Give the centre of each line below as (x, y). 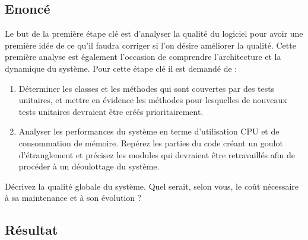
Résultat (31, 230)
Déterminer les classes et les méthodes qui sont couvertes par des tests (147, 88)
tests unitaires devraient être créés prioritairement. (111, 111)
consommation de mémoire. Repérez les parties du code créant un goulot (151, 143)
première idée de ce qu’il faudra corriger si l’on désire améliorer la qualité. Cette (150, 45)
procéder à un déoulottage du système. (89, 166)
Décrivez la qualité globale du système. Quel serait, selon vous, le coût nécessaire (152, 186)
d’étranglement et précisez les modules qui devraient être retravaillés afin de (157, 154)
